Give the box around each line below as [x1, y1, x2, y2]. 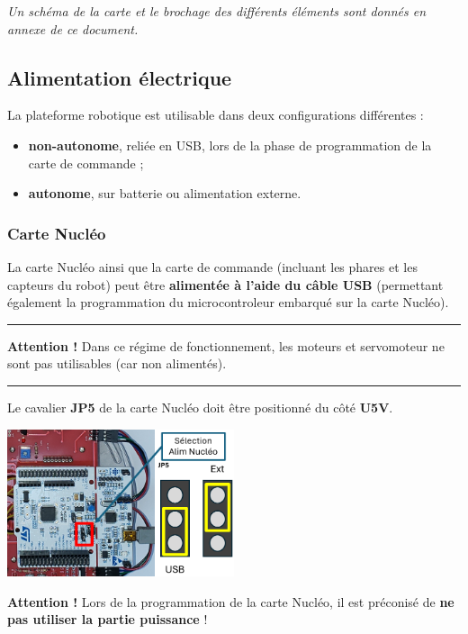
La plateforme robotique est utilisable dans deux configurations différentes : [7, 105, 424, 124]
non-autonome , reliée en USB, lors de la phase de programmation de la [28, 135, 432, 154]
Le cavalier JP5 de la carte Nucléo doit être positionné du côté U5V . [7, 397, 393, 416]
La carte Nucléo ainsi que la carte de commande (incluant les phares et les [7, 257, 418, 276]
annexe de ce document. [7, 19, 139, 38]
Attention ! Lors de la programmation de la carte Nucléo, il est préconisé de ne [7, 592, 454, 611]
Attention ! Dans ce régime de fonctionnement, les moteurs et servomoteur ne [7, 336, 445, 355]
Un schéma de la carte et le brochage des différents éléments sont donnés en [7, 2, 426, 20]
